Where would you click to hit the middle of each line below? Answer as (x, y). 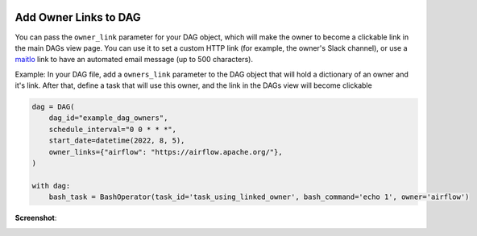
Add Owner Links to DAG (78, 17)
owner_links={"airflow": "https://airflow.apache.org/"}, (166, 152)
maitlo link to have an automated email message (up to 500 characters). (134, 60)
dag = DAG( (53, 107)
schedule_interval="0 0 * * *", (113, 129)
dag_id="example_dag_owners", (108, 118)
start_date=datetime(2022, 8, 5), (117, 141)
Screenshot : (36, 218)
